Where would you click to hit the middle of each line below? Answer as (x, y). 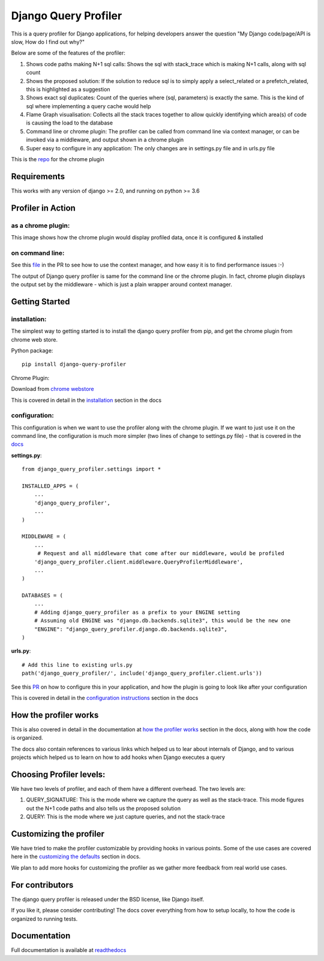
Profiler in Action (43, 208)
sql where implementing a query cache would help (88, 106)
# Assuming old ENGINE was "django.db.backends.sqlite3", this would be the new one (162, 621)
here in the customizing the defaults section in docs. (76, 856)
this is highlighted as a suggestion (68, 89)
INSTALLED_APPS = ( (50, 486)
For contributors (42, 885)
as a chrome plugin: (40, 226)
